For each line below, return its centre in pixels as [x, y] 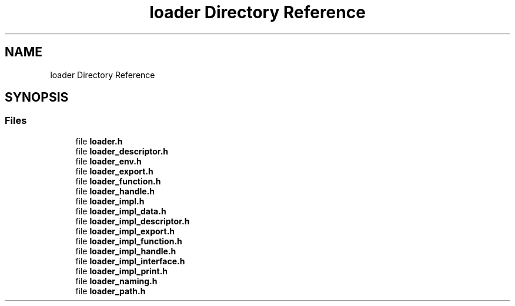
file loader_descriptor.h [122, 151]
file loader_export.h [114, 171]
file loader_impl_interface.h [130, 261]
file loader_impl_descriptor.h [133, 221]
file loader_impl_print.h [122, 271]
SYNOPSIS [37, 97]
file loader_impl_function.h [129, 241]
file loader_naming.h [116, 281]
